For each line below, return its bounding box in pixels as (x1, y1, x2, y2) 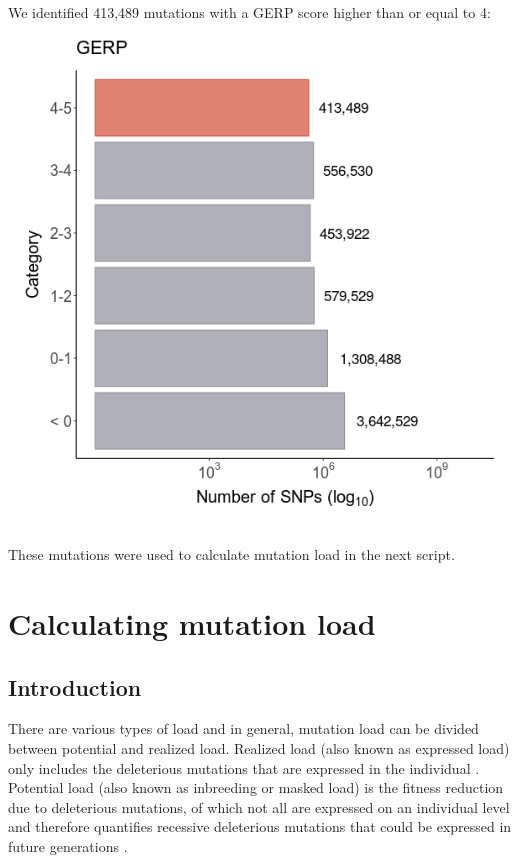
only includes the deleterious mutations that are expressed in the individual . (8, 757, 480, 778)
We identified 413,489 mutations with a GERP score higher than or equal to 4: (8, 2, 491, 22)
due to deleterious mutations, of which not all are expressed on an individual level (8, 796, 510, 817)
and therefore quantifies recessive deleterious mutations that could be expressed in (8, 816, 512, 837)
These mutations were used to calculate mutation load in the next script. (8, 544, 455, 565)
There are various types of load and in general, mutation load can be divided (8, 718, 479, 739)
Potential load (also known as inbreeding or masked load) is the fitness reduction (8, 777, 504, 798)
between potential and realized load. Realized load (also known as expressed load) (8, 737, 510, 758)
